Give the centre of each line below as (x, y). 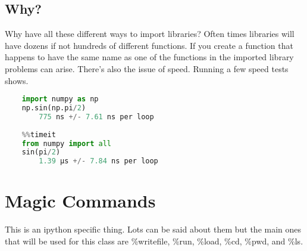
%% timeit (39, 134)
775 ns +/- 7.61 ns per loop (96, 117)
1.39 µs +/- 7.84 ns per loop (98, 161)
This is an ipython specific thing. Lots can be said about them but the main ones (153, 229)
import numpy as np (60, 99)
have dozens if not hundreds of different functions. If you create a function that (149, 45)
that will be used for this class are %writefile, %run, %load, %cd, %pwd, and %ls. (154, 241)
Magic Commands (80, 201)
